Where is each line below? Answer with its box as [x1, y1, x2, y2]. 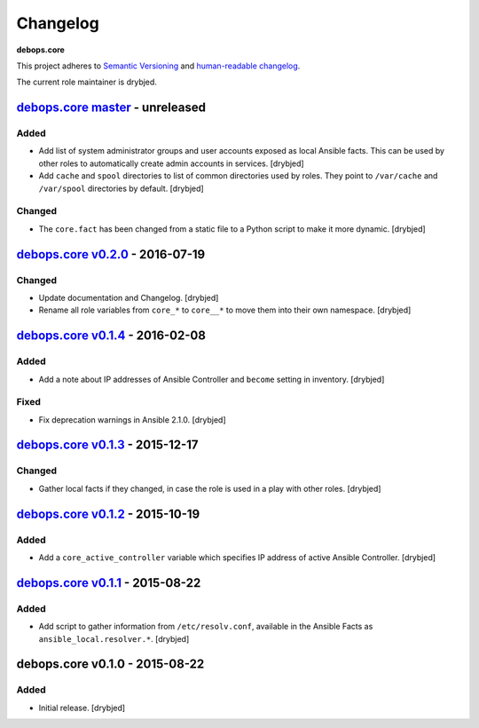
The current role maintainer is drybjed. [16, 76, 157, 88]
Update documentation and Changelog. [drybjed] [38, 292, 219, 303]
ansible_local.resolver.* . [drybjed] [38, 633, 190, 644]
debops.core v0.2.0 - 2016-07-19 [16, 247, 206, 262]
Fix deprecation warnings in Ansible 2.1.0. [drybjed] [38, 414, 226, 425]
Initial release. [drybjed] [38, 702, 126, 713]
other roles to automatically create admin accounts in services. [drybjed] [38, 158, 305, 169]
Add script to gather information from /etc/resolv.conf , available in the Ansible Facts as [38, 621, 373, 632]
